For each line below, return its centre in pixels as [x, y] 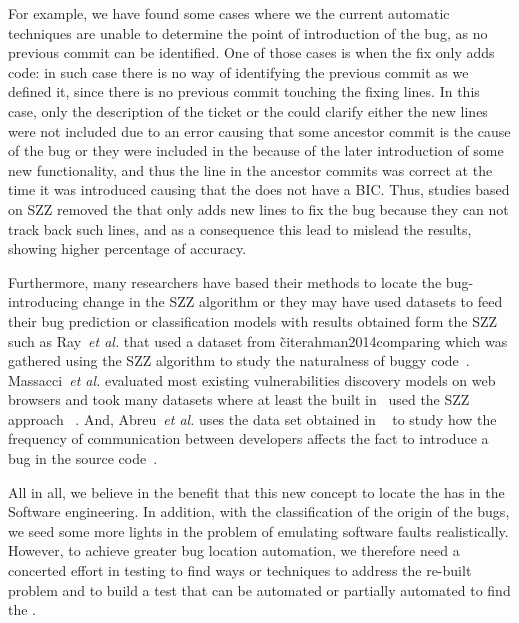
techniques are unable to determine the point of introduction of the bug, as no [248, 32]
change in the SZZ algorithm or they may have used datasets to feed [292, 301]
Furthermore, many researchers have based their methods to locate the [225, 281]
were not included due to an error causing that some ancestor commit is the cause [259, 130]
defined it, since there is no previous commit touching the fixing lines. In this [244, 91]
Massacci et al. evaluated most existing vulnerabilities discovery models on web [252, 379]
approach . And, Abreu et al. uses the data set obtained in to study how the [252, 418]
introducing [43, 301]
